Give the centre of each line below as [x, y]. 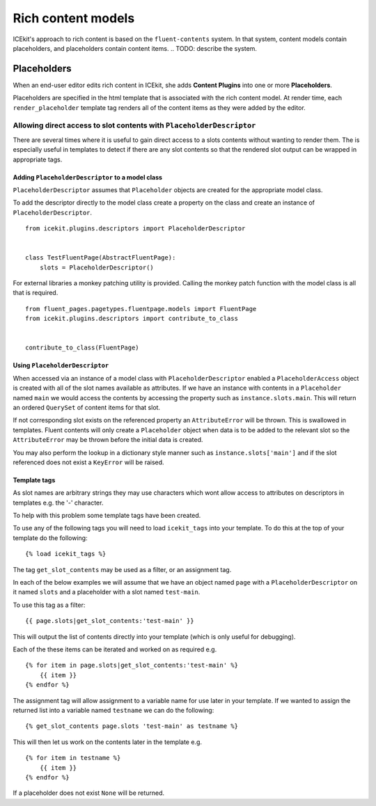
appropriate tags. [38, 159]
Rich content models [74, 18]
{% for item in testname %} [73, 758]
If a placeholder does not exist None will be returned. [89, 793]
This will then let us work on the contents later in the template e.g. [107, 742]
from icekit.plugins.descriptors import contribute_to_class [132, 319]
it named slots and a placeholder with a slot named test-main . [107, 592]
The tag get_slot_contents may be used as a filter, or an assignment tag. [122, 569]
